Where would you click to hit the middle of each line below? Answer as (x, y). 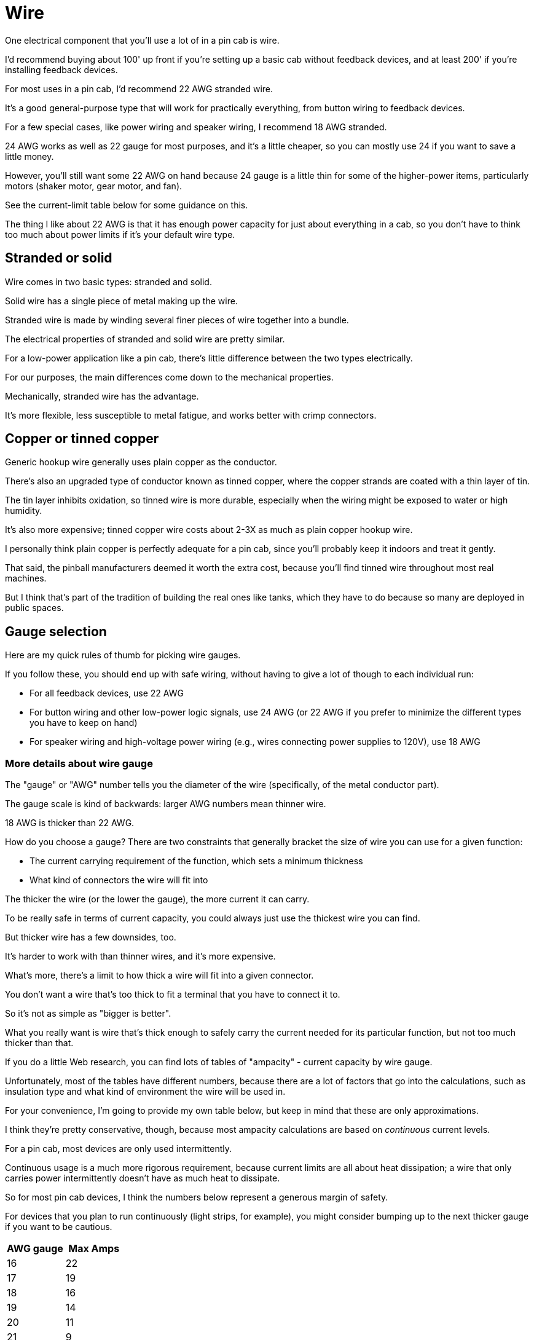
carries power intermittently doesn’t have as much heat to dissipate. (143, 1178)
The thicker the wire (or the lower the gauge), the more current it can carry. (157, 899)
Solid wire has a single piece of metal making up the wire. (121, 301)
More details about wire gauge (79, 763)
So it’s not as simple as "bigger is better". (88, 1014)
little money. (29, 156)
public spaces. (34, 608)
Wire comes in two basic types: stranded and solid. (108, 282)
